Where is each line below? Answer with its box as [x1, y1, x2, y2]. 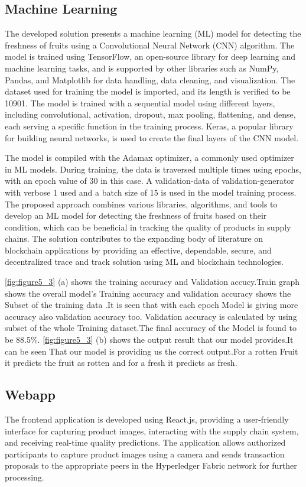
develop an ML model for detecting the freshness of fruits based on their [5, 209, 267, 222]
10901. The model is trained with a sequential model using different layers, [5, 96, 275, 109]
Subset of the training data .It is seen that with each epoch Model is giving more [5, 298, 298, 311]
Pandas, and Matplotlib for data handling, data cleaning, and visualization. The [5, 73, 295, 86]
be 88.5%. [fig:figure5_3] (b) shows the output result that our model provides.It [5, 333, 294, 346]
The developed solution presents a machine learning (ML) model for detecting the [5, 27, 301, 40]
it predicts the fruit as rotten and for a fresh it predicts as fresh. [5, 356, 237, 369]
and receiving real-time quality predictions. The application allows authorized [5, 436, 286, 449]
